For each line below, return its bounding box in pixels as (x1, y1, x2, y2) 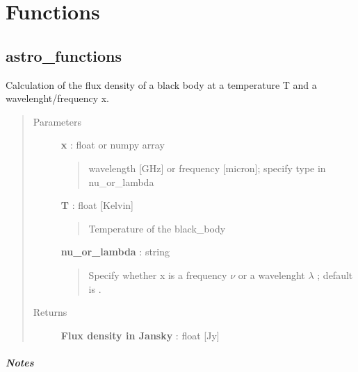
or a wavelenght (238, 267, 305, 282)
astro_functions (6, 44, 122, 66)
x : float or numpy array (60, 137, 165, 152)
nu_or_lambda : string (60, 244, 170, 259)
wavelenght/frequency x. (6, 91, 109, 105)
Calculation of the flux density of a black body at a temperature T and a (6, 77, 317, 92)
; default (317, 267, 353, 282)
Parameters (33, 114, 81, 128)
